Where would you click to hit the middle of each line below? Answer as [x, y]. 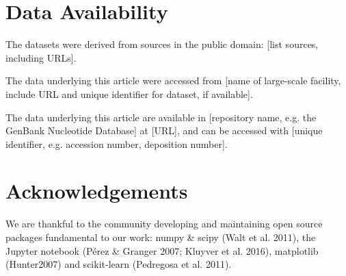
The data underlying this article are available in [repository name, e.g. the [161, 117]
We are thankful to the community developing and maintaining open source [164, 224]
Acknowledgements [97, 191]
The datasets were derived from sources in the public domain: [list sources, [162, 44]
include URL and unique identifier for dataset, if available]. [129, 93]
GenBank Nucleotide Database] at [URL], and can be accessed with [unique [164, 130]
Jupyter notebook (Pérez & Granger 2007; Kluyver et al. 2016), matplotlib [162, 250]
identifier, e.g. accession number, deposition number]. [117, 143]
